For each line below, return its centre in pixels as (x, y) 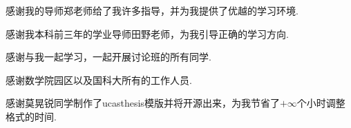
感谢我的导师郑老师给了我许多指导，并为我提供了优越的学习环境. (152, 10)
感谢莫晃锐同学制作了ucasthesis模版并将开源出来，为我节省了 (143, 103)
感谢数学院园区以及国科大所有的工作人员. (99, 79)
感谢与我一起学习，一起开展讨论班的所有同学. (108, 57)
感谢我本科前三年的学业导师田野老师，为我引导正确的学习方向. (147, 33)
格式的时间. (31, 116)
